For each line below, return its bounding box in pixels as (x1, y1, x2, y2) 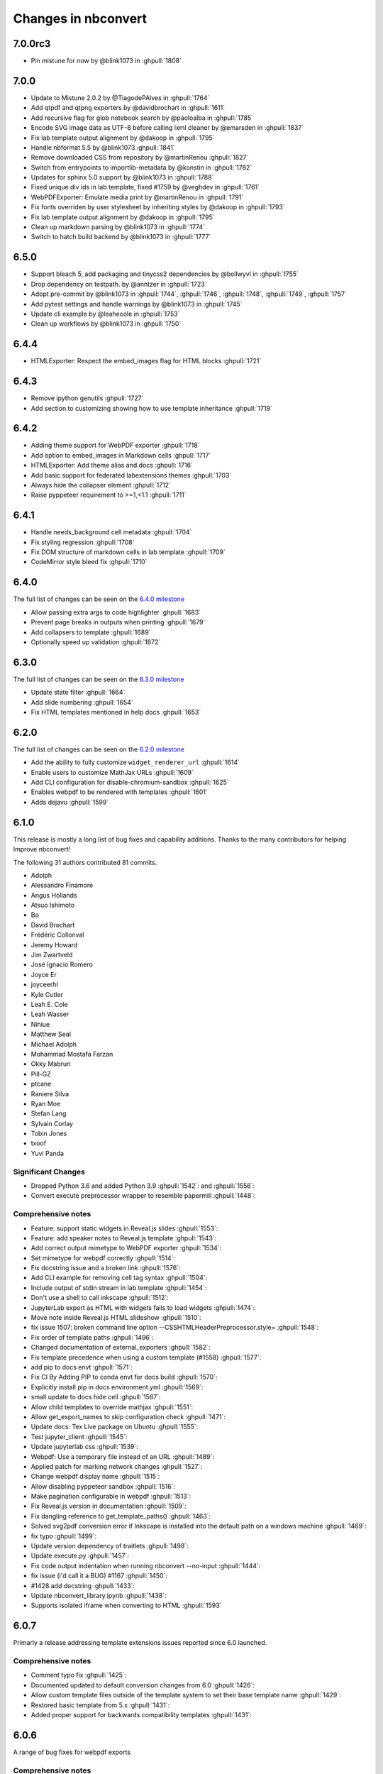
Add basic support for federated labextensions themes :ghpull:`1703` (30, 470, 232, 479)
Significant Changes (13, 1167, 85, 1177)
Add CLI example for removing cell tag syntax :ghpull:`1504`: (30, 1274, 208, 1282)
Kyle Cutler (30, 990, 64, 998)
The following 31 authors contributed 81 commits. (13, 858, 157, 866)
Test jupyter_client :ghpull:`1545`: (30, 1432, 128, 1440)
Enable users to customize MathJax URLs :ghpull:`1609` (30, 768, 194, 776)
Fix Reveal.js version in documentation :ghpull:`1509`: (30, 1502, 187, 1511)
